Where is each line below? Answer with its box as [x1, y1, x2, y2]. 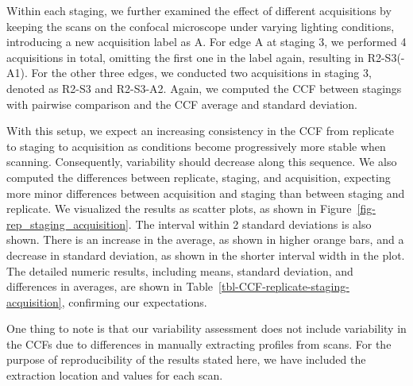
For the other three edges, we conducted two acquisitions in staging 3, [31, 64, 372, 81]
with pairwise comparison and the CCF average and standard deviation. [6, 95, 357, 112]
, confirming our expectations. [61, 293, 207, 310]
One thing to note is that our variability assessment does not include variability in [6, 320, 407, 337]
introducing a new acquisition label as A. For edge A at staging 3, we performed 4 [6, 33, 407, 50]
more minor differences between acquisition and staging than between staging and [6, 184, 405, 201]
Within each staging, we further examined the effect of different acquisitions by [6, 2, 392, 18]
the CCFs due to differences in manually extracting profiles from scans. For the [6, 335, 392, 352]
